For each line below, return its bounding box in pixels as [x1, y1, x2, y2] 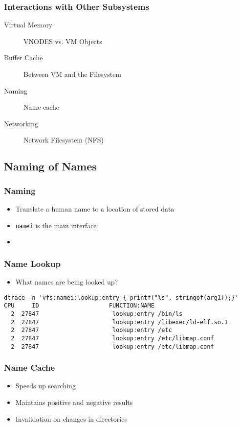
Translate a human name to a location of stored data [15, 203, 175, 213]
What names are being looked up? [15, 277, 118, 287]
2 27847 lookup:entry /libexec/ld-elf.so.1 [11, 318, 228, 326]
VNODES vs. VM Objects [23, 36, 102, 46]
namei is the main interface [15, 220, 97, 230]
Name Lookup [4, 257, 61, 269]
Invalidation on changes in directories [15, 413, 127, 424]
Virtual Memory [4, 20, 53, 30]
